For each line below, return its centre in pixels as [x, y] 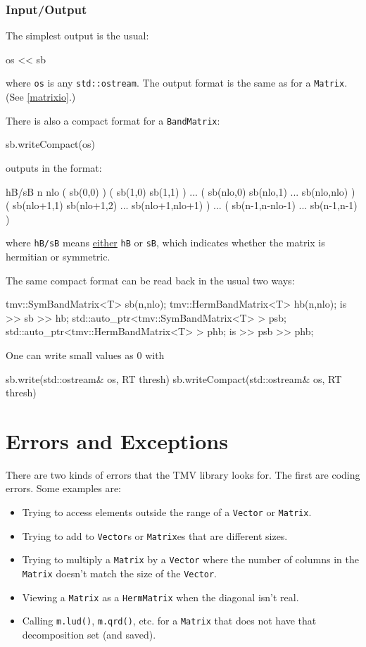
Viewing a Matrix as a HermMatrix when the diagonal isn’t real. [160, 597]
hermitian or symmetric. [58, 256]
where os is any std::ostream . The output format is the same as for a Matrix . [177, 83]
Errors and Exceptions [117, 440]
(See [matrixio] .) [41, 97]
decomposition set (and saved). [89, 634]
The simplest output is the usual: [77, 36]
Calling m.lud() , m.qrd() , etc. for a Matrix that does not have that [169, 621]
